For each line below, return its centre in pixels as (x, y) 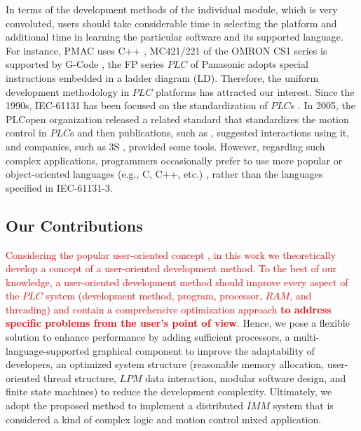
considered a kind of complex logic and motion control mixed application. (164, 419)
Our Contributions (74, 225)
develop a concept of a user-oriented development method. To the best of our (171, 268)
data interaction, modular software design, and (246, 377)
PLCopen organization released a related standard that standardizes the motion (177, 119)
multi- (306, 337)
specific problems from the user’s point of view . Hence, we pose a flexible (178, 323)
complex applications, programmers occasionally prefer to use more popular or (174, 160)
